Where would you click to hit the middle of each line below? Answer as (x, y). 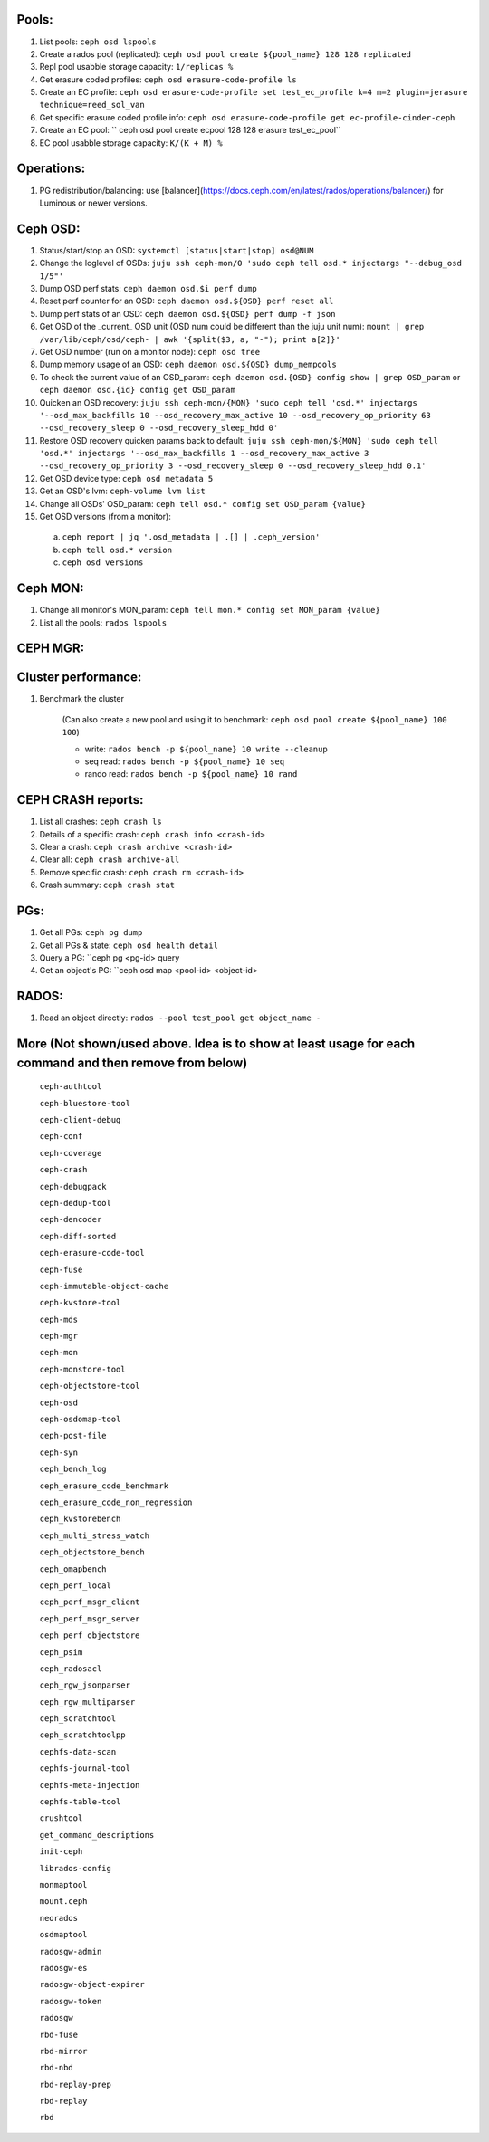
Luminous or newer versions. (94, 203)
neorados (59, 1918)
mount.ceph (63, 1902)
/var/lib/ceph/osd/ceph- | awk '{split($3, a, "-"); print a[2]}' (190, 339)
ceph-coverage (71, 1153)
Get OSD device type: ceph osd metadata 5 (126, 478)
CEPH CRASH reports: (80, 800)
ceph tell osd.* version (117, 550)
